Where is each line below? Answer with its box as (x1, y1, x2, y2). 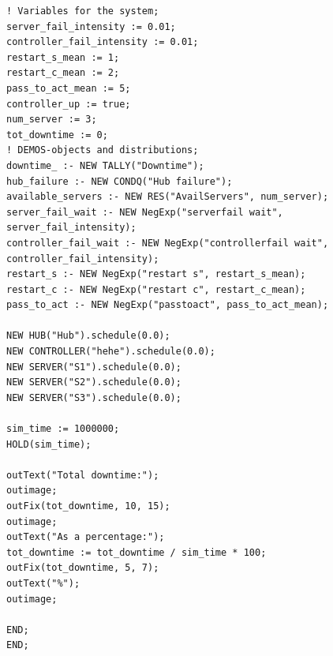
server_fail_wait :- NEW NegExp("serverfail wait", (6, 206, 283, 218)
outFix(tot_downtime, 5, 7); (6, 562, 159, 574)
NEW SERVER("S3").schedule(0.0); (6, 392, 181, 403)
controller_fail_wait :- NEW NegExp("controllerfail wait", (6, 237, 329, 249)
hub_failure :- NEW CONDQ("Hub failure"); (6, 175, 233, 187)
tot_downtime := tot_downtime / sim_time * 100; (6, 546, 267, 558)
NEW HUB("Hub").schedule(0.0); (6, 330, 170, 342)
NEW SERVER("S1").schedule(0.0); (6, 361, 181, 373)
